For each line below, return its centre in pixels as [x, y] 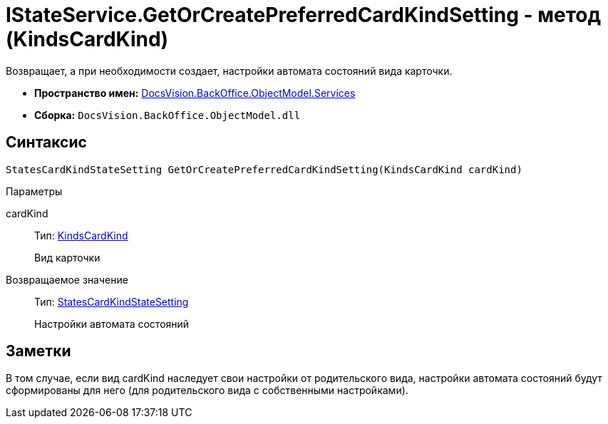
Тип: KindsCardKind [81, 235]
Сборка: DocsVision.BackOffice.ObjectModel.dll [168, 115]
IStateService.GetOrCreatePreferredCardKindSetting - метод [303, 15]
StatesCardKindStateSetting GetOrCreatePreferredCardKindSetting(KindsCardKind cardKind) [264, 169]
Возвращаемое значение [67, 279]
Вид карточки [67, 257]
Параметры [34, 191]
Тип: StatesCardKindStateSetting [112, 301]
